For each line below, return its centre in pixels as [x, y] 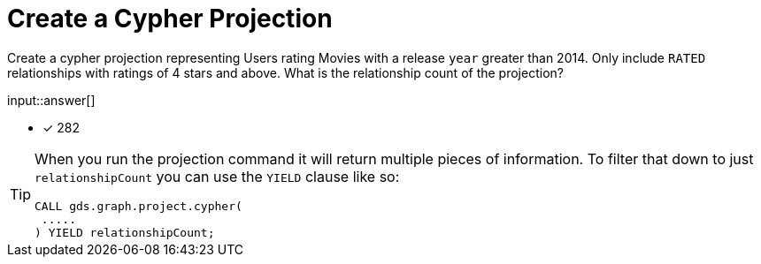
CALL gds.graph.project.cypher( [138, 206]
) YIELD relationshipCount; [125, 232]
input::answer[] [51, 100]
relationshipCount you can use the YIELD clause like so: [217, 176]
